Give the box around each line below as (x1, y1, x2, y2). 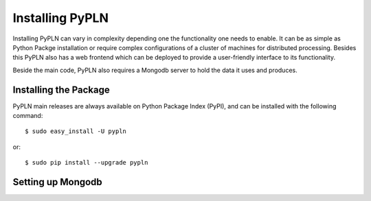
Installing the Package (12, 84, 110, 95)
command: (12, 112, 43, 120)
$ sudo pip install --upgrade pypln (25, 158, 148, 167)
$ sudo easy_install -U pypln (25, 128, 127, 135)
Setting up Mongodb (12, 176, 102, 188)
